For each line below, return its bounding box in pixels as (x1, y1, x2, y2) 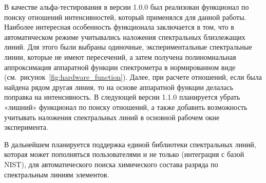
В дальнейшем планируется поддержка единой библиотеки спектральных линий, (4, 139, 256, 149)
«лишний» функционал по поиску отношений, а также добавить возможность (4, 101, 248, 112)
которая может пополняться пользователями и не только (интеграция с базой (4, 149, 244, 159)
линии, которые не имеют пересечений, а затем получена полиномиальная (4, 51, 236, 62)
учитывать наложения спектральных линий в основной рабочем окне (4, 111, 220, 122)
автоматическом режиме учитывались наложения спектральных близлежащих (4, 31, 245, 42)
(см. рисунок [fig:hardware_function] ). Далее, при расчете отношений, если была (4, 72, 262, 82)
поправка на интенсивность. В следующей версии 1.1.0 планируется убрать (4, 91, 240, 102)
